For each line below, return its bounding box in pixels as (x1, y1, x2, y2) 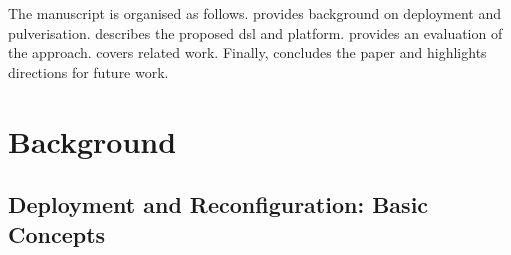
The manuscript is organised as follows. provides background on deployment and (8, 3, 501, 23)
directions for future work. (8, 61, 169, 82)
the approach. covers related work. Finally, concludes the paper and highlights (8, 42, 487, 63)
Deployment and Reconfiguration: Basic (8, 189, 429, 220)
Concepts (8, 218, 106, 249)
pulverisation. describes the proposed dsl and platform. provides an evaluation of (8, 22, 503, 43)
